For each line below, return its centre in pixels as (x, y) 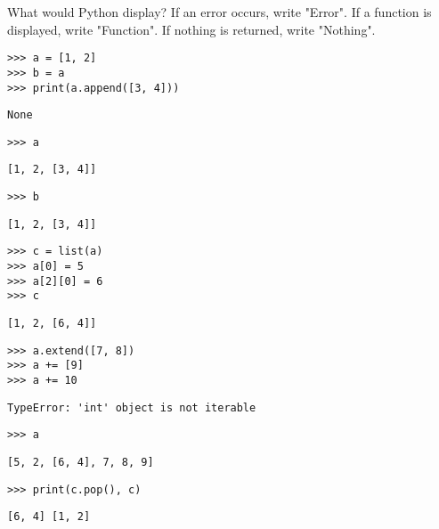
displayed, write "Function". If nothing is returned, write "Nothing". (191, 29)
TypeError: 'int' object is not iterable (132, 407)
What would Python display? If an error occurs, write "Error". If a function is (219, 12)
